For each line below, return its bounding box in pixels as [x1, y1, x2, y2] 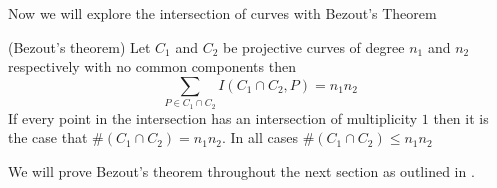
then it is [433, 107, 489, 128]
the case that [8, 127, 88, 148]
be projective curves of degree [223, 36, 405, 57]
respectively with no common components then [8, 56, 296, 77]
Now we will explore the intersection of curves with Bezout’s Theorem [8, 3, 437, 23]
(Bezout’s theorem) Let [8, 36, 151, 57]
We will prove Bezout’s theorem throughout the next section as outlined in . [8, 160, 475, 181]
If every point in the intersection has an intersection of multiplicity [8, 107, 418, 128]
